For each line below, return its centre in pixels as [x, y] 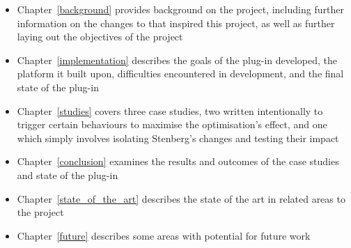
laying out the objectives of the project [100, 37]
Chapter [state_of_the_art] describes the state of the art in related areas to [181, 198]
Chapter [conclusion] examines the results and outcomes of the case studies [178, 161]
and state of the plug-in [68, 175]
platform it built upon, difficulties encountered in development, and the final [180, 73]
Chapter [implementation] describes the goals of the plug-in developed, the [177, 60]
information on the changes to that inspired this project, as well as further [176, 23]
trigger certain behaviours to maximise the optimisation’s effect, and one [172, 124]
